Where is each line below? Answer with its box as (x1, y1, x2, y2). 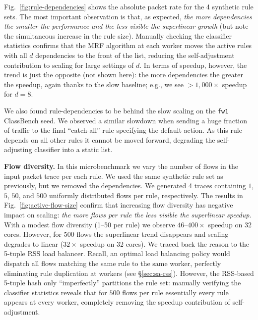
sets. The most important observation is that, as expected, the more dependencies (4, 11, 252, 21)
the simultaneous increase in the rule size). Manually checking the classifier (4, 30, 232, 41)
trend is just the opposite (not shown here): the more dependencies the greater (4, 69, 244, 80)
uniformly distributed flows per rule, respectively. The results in (49, 190, 243, 200)
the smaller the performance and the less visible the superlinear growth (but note (4, 21, 249, 31)
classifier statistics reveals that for (4, 287, 107, 297)
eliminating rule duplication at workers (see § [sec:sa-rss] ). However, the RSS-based (4, 267, 254, 278)
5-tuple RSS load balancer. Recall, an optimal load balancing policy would (4, 248, 230, 259)
